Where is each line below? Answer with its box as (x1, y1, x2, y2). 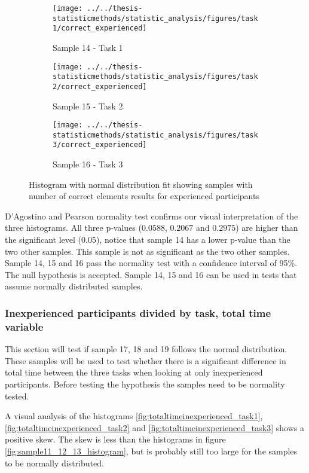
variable (5, 319, 44, 334)
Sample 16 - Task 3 (53, 158, 123, 170)
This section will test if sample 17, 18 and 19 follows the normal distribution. (5, 343, 287, 355)
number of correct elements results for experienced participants (29, 190, 259, 202)
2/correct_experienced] (53, 82, 147, 91)
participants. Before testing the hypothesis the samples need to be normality (5, 377, 285, 390)
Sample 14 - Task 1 (53, 41, 123, 53)
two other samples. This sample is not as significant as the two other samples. (5, 245, 290, 257)
